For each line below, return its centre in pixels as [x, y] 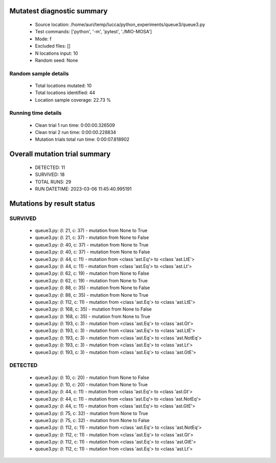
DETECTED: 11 [50, 167]
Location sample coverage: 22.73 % [73, 100]
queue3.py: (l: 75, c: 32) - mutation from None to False [92, 420]
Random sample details [39, 73]
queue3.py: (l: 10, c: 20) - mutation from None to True [91, 384]
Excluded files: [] [53, 46]
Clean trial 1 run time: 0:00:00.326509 [75, 125]
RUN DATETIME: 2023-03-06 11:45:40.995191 [83, 189]
